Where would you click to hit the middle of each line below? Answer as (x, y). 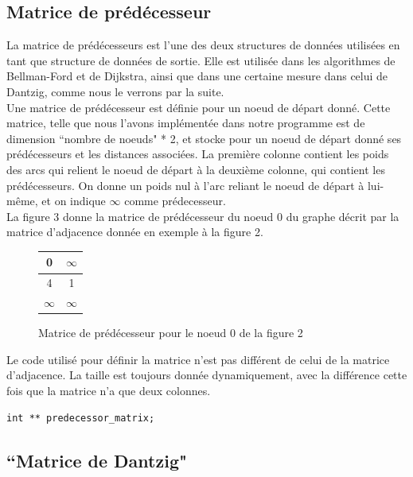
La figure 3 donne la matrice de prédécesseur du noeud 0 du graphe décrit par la (203, 216)
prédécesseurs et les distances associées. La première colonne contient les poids (198, 154)
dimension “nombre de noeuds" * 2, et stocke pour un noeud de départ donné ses (204, 138)
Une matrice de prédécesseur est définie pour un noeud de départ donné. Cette (199, 107)
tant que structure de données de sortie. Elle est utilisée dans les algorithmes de (201, 60)
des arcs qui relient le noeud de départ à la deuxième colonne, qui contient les (196, 169)
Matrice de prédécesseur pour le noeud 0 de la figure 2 (171, 333)
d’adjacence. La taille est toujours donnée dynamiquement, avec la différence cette (207, 375)
